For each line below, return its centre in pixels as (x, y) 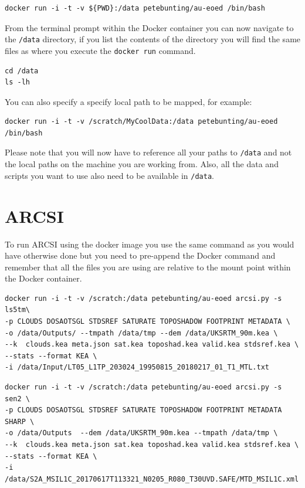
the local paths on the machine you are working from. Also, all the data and (142, 164)
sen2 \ (17, 399)
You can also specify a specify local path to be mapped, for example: (128, 101)
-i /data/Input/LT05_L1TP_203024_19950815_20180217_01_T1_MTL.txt (137, 367)
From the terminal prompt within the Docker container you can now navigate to (149, 27)
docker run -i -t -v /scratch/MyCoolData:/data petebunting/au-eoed (141, 122)
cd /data (22, 71)
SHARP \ (20, 421)
